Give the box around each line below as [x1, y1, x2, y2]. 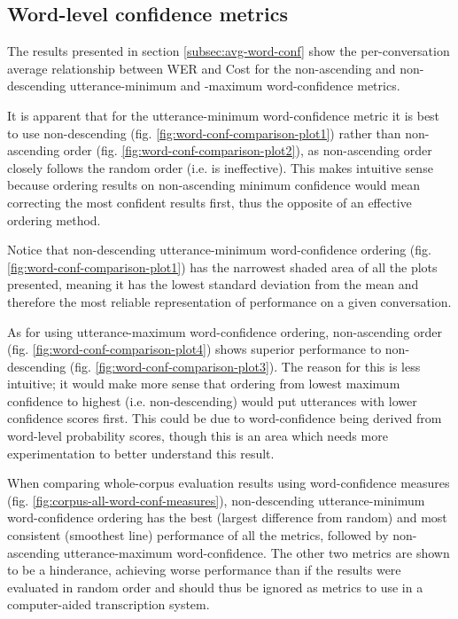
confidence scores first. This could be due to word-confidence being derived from [7, 409, 442, 427]
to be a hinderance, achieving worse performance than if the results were [7, 560, 401, 579]
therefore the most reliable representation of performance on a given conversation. [7, 292, 452, 310]
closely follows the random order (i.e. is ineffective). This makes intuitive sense [7, 158, 433, 176]
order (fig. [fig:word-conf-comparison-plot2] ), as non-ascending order [63, 141, 432, 160]
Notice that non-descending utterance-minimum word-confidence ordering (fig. [7, 240, 431, 259]
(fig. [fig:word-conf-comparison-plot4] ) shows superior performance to [7, 340, 382, 358]
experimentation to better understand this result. [7, 443, 275, 462]
